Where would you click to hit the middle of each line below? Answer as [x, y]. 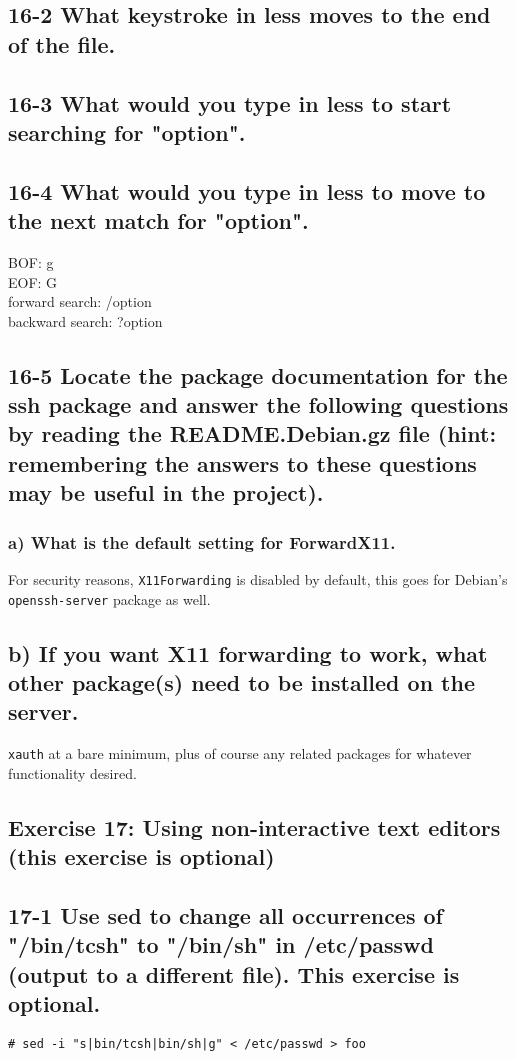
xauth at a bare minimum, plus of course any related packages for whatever [240, 753]
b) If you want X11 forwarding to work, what [248, 652]
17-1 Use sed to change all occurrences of [225, 914]
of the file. [62, 43]
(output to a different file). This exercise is [234, 973]
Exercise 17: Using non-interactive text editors [254, 826]
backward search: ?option [85, 320]
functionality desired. [72, 772]
